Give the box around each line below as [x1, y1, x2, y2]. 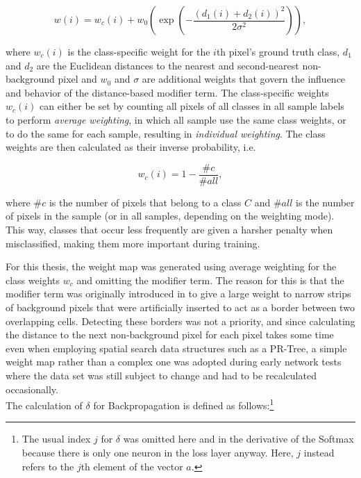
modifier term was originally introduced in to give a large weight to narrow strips [6, 286, 351, 301]
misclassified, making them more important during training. [6, 236, 260, 250]
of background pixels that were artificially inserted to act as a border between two [6, 299, 355, 314]
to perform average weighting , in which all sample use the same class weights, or [6, 112, 346, 126]
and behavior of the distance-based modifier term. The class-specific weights [6, 85, 329, 99]
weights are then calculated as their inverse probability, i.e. [6, 140, 256, 154]
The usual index [22, 431, 91, 446]
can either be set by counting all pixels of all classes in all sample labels [40, 99, 344, 113]
